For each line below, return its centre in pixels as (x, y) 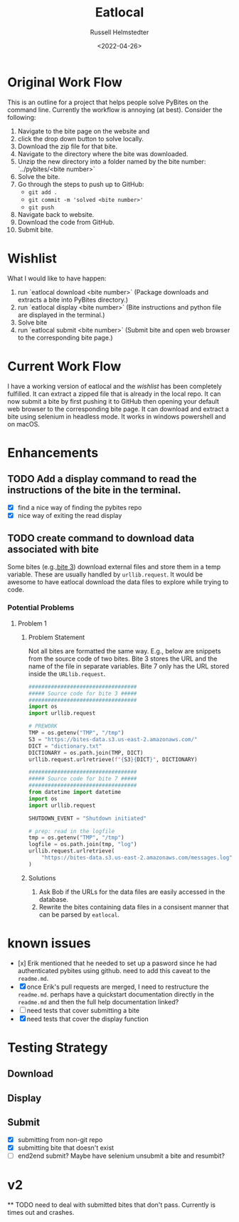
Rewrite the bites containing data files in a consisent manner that (134, 907)
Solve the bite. (39, 176)
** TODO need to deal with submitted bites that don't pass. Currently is (111, 1205)
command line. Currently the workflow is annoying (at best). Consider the (115, 110)
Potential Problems (41, 608)
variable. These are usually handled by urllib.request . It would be (105, 574)
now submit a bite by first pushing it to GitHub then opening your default (113, 401)
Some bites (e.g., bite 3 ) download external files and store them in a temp (114, 566)
